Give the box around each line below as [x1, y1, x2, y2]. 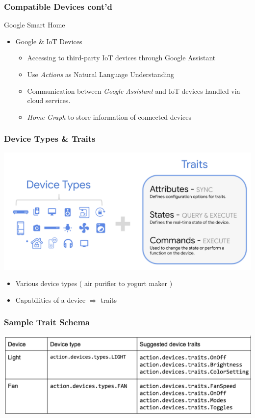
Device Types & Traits [4, 132, 96, 145]
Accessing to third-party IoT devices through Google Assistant [27, 52, 216, 63]
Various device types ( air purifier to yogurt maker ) [15, 278, 173, 288]
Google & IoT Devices [15, 36, 82, 46]
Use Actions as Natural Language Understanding [27, 69, 175, 79]
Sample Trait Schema [4, 315, 90, 328]
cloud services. [27, 95, 71, 105]
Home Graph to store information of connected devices [27, 111, 192, 122]
